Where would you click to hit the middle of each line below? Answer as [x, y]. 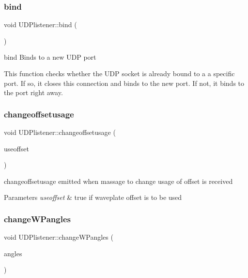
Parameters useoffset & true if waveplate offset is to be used [93, 197]
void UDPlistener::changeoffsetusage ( [60, 132]
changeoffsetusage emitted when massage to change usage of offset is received [118, 181]
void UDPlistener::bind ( [40, 25]
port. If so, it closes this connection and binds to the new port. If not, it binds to [124, 83]
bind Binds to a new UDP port [50, 57]
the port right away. [33, 92]
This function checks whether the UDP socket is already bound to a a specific [119, 73]
